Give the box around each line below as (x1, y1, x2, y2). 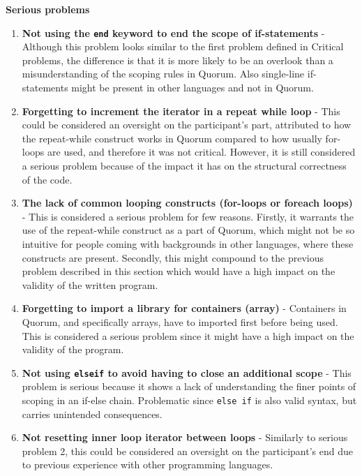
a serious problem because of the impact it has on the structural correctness (22, 158, 347, 172)
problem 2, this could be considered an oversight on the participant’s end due (22, 443, 353, 458)
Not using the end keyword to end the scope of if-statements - (22, 25, 325, 40)
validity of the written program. (22, 277, 158, 292)
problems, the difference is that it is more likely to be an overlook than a (22, 52, 333, 67)
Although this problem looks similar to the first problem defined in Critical (22, 39, 344, 54)
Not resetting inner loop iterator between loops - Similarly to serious (22, 430, 348, 445)
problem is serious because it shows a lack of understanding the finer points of (22, 379, 356, 394)
